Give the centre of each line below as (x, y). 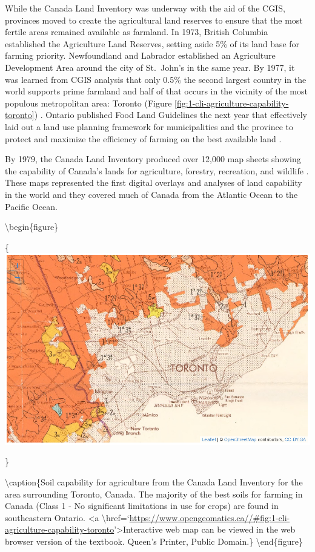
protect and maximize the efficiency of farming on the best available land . (143, 138)
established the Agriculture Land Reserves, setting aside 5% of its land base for (152, 43)
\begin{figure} (32, 227)
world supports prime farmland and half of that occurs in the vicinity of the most (156, 91)
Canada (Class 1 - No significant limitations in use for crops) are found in (142, 506)
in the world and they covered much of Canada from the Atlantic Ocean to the (151, 194)
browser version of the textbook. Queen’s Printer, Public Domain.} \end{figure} (154, 541)
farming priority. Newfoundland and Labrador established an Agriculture (140, 55)
